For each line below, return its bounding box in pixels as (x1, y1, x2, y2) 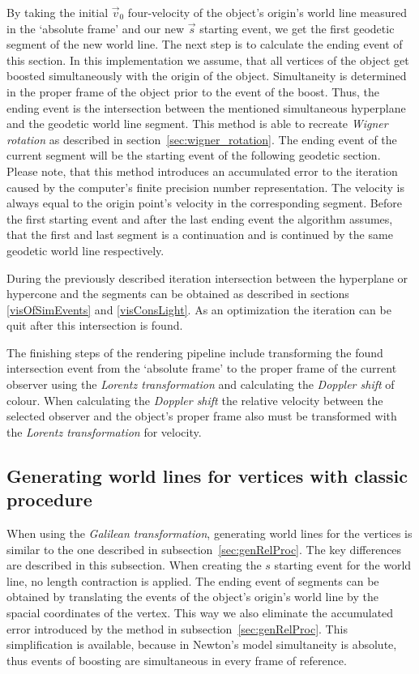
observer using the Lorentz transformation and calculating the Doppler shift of (6, 376, 395, 393)
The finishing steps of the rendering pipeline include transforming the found (6, 343, 383, 360)
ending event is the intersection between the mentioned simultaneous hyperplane (6, 99, 406, 116)
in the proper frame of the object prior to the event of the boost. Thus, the (6, 83, 380, 100)
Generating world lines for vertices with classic (6, 463, 408, 488)
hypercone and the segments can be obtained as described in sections (6, 285, 349, 302)
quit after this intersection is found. (6, 317, 183, 334)
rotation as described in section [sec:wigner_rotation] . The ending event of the (6, 130, 397, 147)
